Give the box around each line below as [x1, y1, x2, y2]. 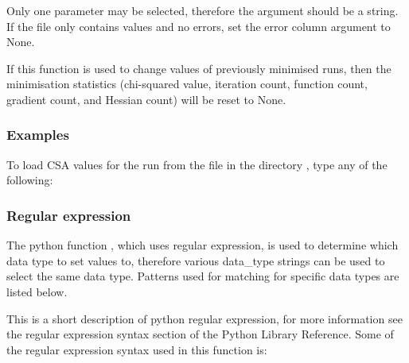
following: [6, 172, 53, 188]
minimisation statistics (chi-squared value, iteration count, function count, [6, 75, 368, 92]
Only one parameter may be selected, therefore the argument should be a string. [6, 2, 399, 18]
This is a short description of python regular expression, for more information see [6, 310, 403, 326]
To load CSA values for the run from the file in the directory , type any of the [6, 156, 388, 172]
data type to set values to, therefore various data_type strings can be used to [6, 252, 385, 268]
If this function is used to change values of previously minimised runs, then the [6, 60, 391, 76]
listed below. [6, 283, 68, 299]
